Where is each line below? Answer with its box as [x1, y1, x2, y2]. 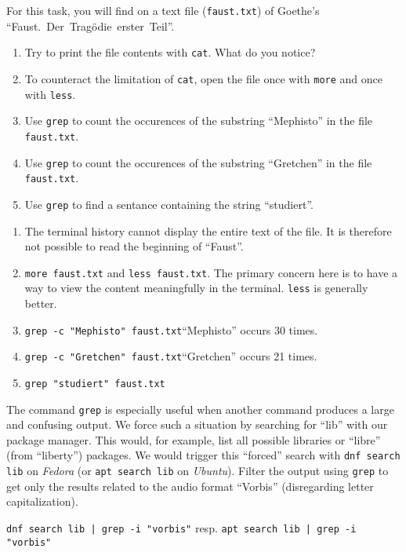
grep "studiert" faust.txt [24, 378, 165, 389]
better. [24, 295, 57, 311]
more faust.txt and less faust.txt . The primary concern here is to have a [24, 264, 398, 280]
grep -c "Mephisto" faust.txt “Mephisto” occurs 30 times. [24, 321, 318, 338]
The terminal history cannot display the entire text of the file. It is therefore [24, 222, 392, 239]
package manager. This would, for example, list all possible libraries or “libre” [6, 431, 381, 448]
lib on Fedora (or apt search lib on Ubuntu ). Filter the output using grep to [6, 462, 389, 479]
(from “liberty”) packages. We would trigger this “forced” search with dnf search [6, 447, 401, 463]
